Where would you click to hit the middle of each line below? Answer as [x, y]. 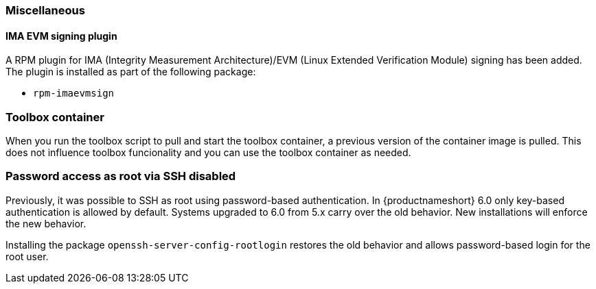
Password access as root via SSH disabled [121, 176]
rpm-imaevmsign [74, 93]
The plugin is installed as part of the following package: [131, 72]
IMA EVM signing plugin [61, 36]
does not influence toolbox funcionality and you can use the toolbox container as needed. [208, 152]
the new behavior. [46, 223]
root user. [27, 256]
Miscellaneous [45, 10]
